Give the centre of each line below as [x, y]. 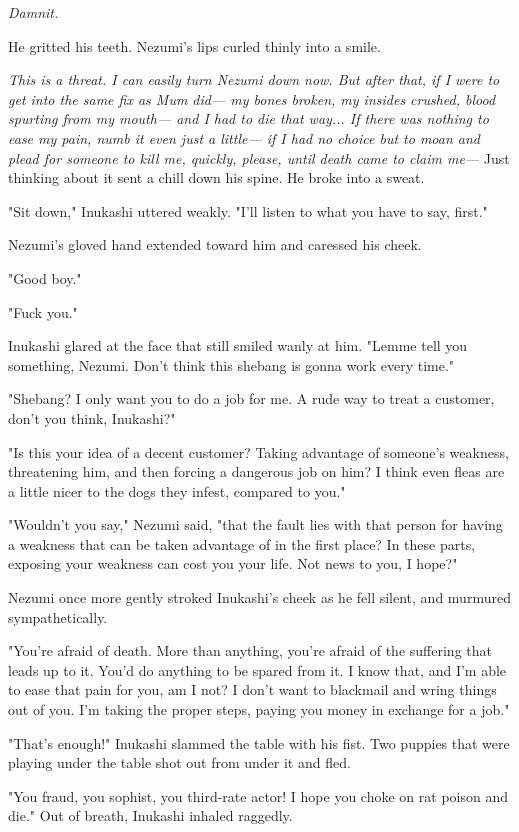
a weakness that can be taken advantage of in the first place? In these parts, [242, 543]
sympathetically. [58, 616]
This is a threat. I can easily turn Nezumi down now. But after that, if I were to [254, 79]
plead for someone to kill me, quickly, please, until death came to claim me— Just [259, 157]
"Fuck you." [43, 311]
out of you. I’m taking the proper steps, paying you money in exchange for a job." [259, 709]
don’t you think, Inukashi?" [92, 417]
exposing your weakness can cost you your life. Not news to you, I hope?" [233, 563]
